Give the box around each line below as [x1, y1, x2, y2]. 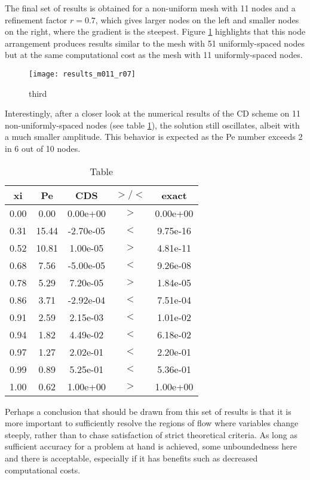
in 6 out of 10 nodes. [5, 142, 81, 154]
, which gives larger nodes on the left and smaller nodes [95, 13, 299, 26]
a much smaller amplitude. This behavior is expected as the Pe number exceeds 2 [5, 130, 303, 143]
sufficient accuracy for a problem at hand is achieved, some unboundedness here [5, 440, 297, 453]
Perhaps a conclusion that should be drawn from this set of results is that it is [5, 405, 291, 417]
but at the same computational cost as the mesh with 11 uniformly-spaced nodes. [5, 48, 303, 61]
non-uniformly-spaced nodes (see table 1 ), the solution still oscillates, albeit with [5, 118, 300, 131]
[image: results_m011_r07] [29, 69, 136, 78]
